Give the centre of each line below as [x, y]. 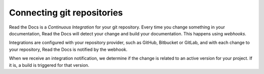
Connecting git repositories [66, 13]
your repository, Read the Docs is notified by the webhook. [68, 49]
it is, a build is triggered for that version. [49, 65]
